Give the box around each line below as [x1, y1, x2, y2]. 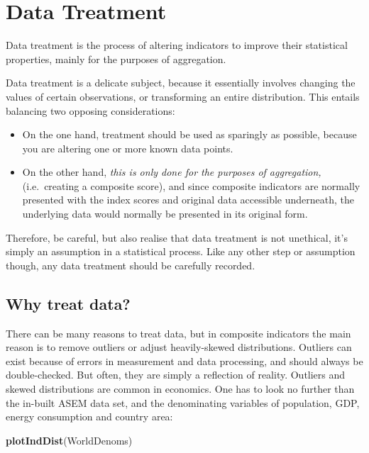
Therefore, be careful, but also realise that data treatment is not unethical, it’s [6, 230, 348, 245]
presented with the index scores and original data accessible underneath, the [22, 192, 355, 207]
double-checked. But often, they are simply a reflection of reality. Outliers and [6, 367, 346, 382]
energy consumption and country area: [6, 409, 173, 424]
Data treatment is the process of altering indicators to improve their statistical [6, 38, 348, 52]
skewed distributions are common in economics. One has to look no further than [6, 381, 355, 396]
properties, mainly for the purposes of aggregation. [6, 51, 226, 66]
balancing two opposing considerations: [6, 103, 175, 118]
